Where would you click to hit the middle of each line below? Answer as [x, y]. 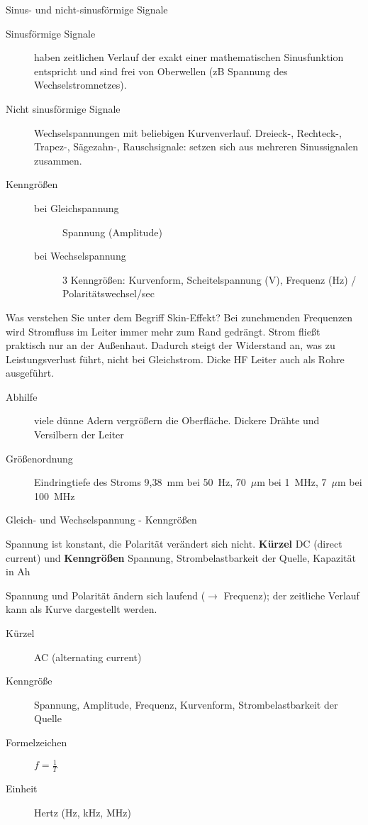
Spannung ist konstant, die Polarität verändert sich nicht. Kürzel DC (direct [174, 544]
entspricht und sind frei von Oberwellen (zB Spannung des [161, 71]
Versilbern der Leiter [79, 434]
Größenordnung [39, 458]
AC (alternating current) [88, 657]
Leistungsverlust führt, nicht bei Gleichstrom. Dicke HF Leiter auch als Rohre [175, 359]
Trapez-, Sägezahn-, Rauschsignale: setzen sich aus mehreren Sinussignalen [196, 146]
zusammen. [58, 160]
